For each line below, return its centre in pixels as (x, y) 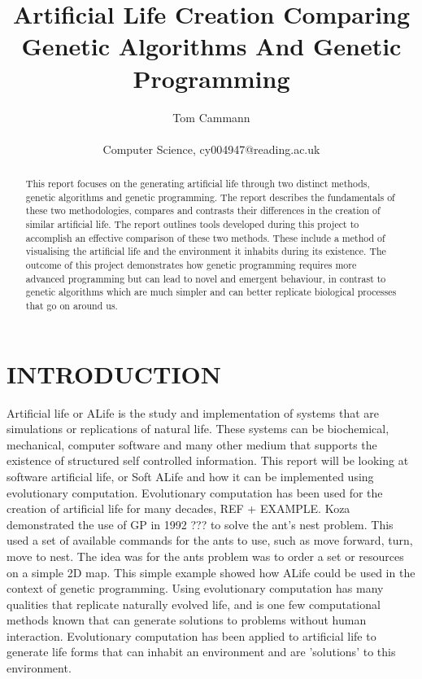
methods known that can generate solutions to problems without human (187, 620)
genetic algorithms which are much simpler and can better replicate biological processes (211, 292)
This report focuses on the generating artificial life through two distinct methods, (198, 184)
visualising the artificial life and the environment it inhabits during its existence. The (206, 251)
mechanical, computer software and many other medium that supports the (192, 444)
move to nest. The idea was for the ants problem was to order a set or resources (205, 556)
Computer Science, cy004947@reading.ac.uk (211, 149)
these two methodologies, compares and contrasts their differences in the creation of (203, 210)
